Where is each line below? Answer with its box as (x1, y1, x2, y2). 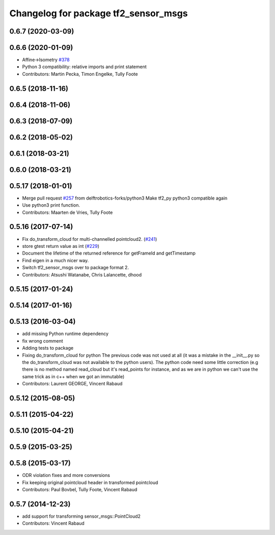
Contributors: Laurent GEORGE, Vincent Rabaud (22, 381, 123, 387)
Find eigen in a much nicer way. (22, 257, 89, 263)
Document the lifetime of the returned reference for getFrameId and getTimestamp (22, 250, 196, 257)
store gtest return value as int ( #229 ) (22, 243, 99, 249)
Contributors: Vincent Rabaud (22, 520, 85, 526)
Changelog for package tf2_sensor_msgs (9, 8, 188, 19)
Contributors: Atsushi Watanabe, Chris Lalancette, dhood (22, 271, 142, 277)
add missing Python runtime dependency (22, 331, 109, 337)
